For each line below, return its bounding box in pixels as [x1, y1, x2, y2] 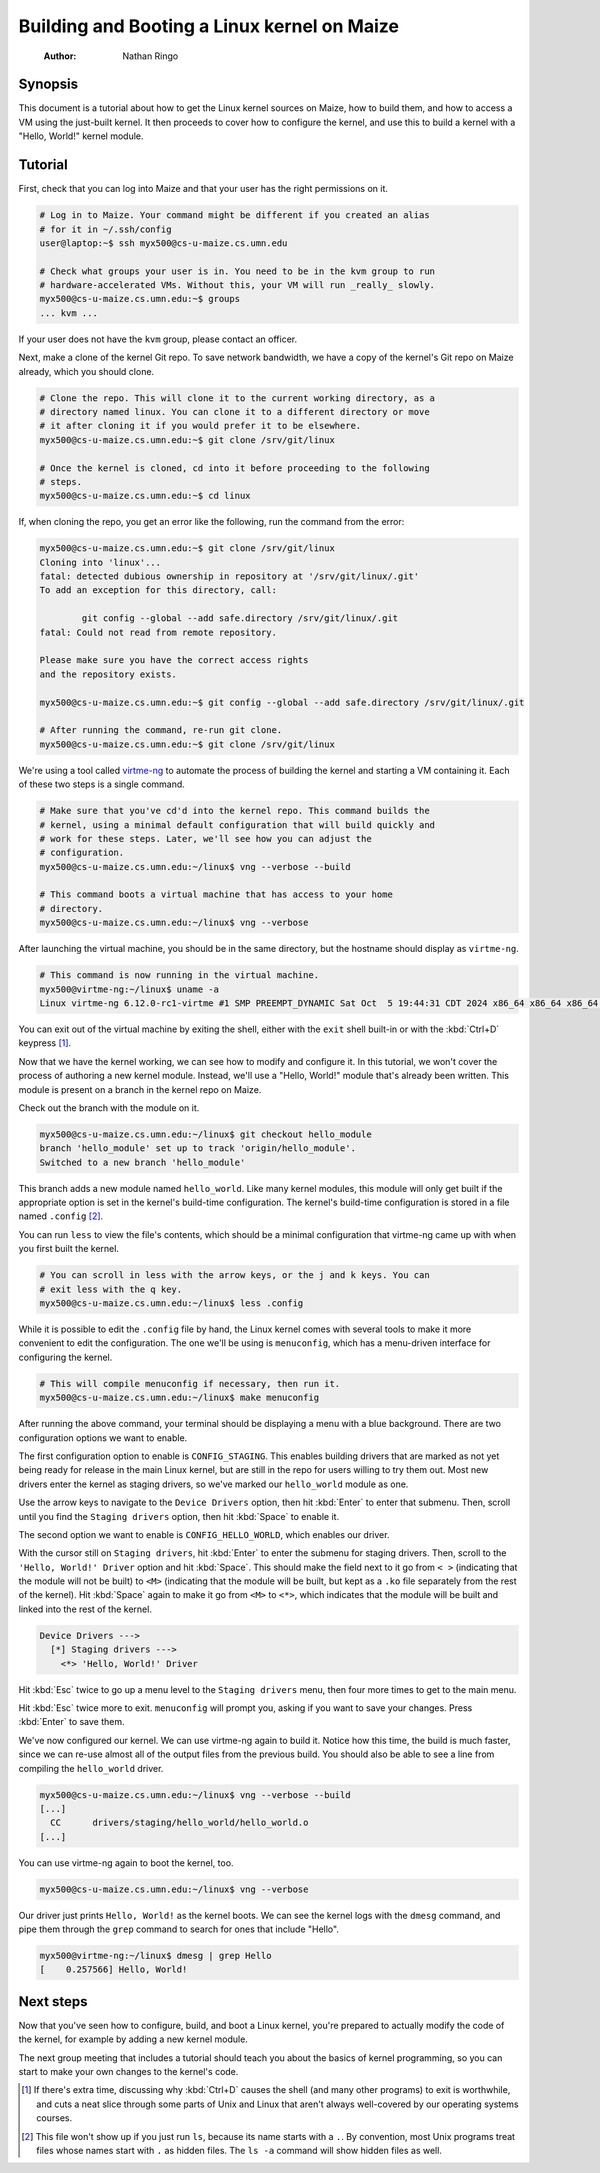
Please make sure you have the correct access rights [39, 655, 309, 666]
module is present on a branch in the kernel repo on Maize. [18, 1083, 262, 1095]
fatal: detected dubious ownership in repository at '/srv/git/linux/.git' [39, 571, 420, 582]
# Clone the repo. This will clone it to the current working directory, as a [39, 392, 435, 404]
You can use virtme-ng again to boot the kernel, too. [18, 1856, 234, 1869]
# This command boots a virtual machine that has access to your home [39, 889, 394, 900]
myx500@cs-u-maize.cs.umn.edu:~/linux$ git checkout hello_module [39, 1128, 372, 1140]
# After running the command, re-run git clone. [39, 725, 283, 736]
